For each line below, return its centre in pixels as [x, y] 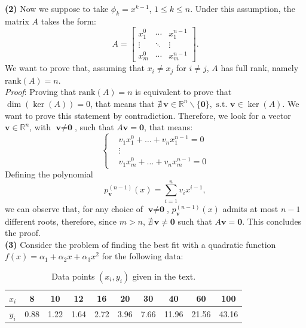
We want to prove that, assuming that [75, 68]
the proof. [23, 233]
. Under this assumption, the [243, 8]
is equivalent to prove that [183, 92]
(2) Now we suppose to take [57, 8]
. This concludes [272, 221]
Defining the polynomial [49, 174]
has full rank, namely [260, 68]
